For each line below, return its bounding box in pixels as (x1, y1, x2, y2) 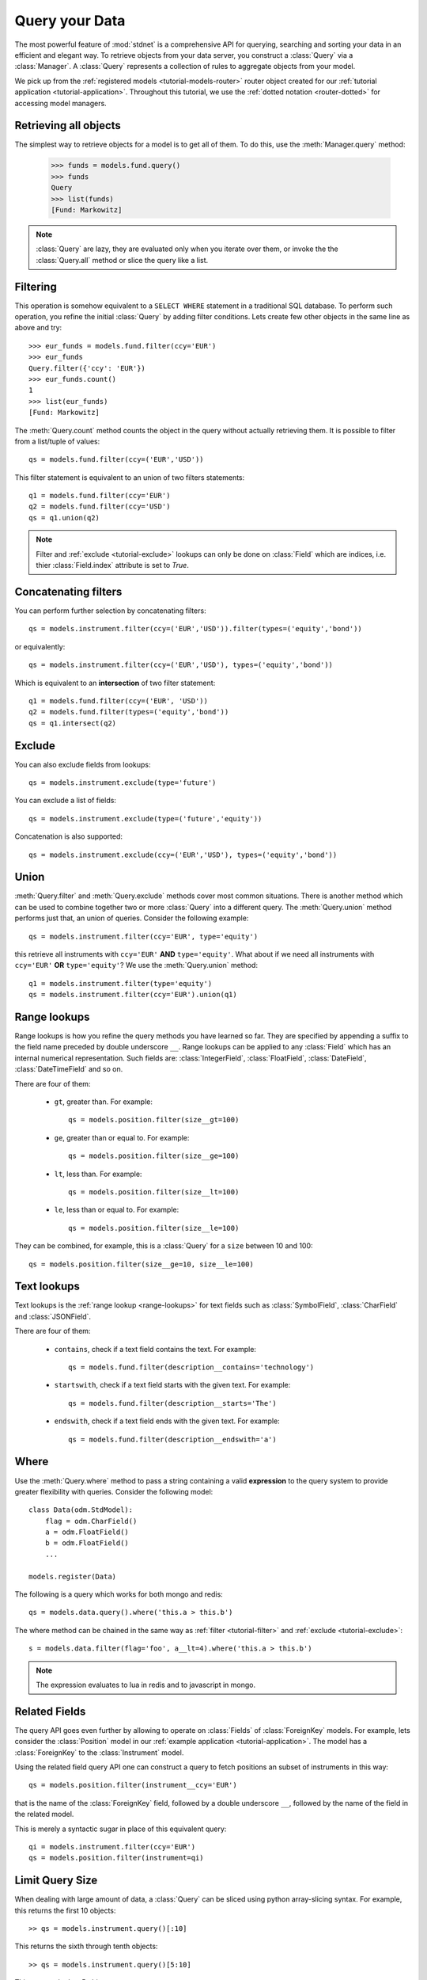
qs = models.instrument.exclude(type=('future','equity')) (28, 814, 263, 823)
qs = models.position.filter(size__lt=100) (68, 1188, 240, 1196)
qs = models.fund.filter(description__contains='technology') (68, 1363, 315, 1372)
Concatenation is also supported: (14, 832, 123, 841)
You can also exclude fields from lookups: (14, 760, 151, 769)
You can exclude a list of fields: (14, 796, 116, 805)
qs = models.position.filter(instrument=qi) (28, 1853, 205, 1863)
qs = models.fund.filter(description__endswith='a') (68, 1434, 277, 1444)
